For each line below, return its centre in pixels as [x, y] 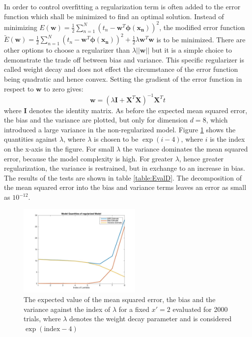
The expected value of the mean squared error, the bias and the [120, 299]
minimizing [21, 27]
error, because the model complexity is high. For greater [88, 158]
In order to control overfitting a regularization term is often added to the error [122, 6]
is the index [227, 139]
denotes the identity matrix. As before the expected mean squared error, [138, 110]
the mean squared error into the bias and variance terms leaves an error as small [125, 187]
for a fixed [134, 309]
